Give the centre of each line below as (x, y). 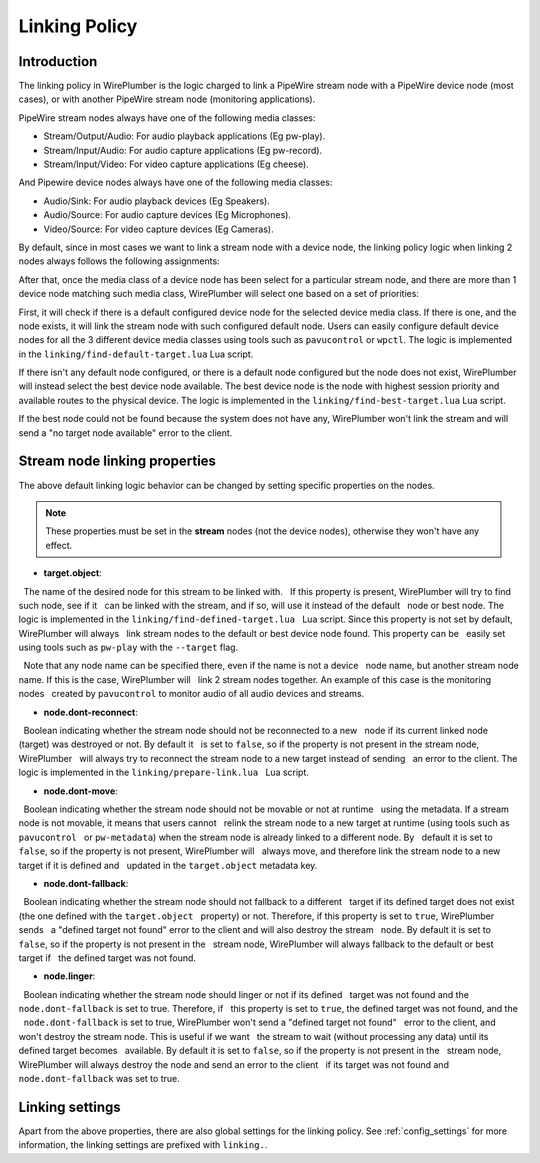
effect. (59, 545)
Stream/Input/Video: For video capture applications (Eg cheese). (176, 164)
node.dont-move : (81, 791)
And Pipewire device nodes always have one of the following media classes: (175, 182)
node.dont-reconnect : (91, 712)
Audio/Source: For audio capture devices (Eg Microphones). (167, 215)
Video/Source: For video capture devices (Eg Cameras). (158, 229)
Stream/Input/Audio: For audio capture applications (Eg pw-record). (183, 150)
